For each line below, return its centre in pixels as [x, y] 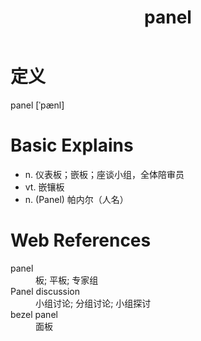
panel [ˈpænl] [37, 105]
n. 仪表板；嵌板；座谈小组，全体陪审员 [104, 174]
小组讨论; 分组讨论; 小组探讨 [93, 303]
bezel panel [34, 314]
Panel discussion [45, 291]
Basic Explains [72, 145]
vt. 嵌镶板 [44, 187]
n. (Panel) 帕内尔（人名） [76, 199]
